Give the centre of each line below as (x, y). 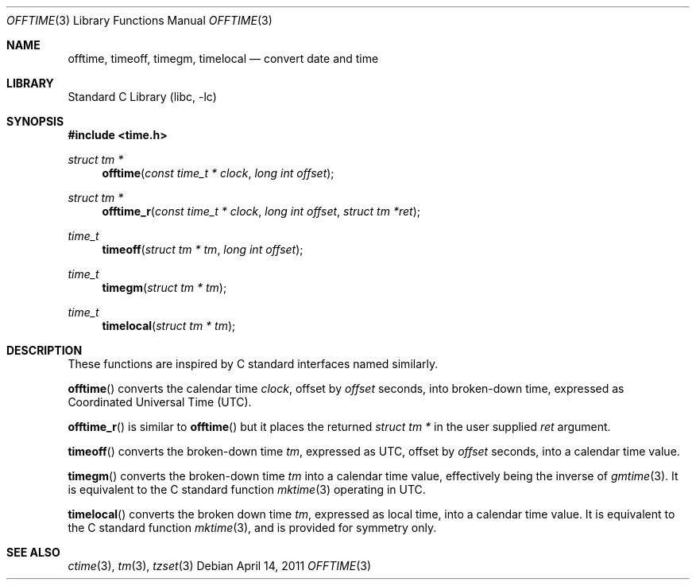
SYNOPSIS (35, 121)
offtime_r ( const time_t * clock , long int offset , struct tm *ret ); (261, 211)
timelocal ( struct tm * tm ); (169, 326)
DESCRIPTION (44, 350)
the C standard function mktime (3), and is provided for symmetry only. (252, 528)
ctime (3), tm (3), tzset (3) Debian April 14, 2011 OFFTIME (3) (220, 566)
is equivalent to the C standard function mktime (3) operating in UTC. (247, 489)
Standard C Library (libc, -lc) (142, 97)
